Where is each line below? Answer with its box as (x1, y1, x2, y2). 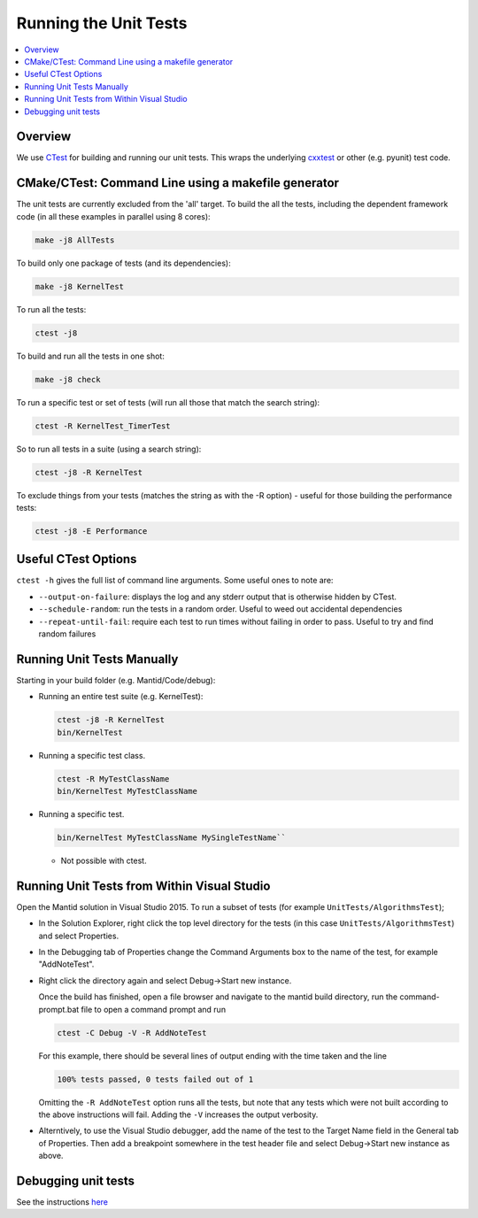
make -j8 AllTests (35, 235, 115, 245)
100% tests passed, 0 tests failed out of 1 (57, 1074, 254, 1084)
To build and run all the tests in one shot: (16, 351, 166, 361)
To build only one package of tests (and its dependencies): (16, 258, 231, 268)
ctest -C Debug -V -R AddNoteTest (57, 1028, 207, 1037)
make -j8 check (35, 374, 101, 384)
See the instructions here (16, 1196, 108, 1207)
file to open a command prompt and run (81, 1004, 226, 1014)
